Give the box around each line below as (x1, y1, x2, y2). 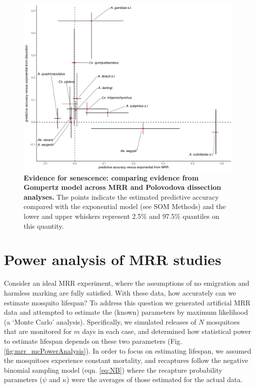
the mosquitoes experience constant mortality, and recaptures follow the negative (4, 355, 248, 365)
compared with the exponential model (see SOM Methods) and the (24, 201, 226, 211)
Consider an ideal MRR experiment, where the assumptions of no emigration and (4, 278, 250, 288)
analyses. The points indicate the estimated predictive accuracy (24, 191, 219, 202)
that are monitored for (4, 326, 72, 336)
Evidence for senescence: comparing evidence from (24, 172, 199, 182)
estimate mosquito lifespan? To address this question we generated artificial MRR (4, 297, 251, 307)
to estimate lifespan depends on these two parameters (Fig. (4, 335, 182, 346)
